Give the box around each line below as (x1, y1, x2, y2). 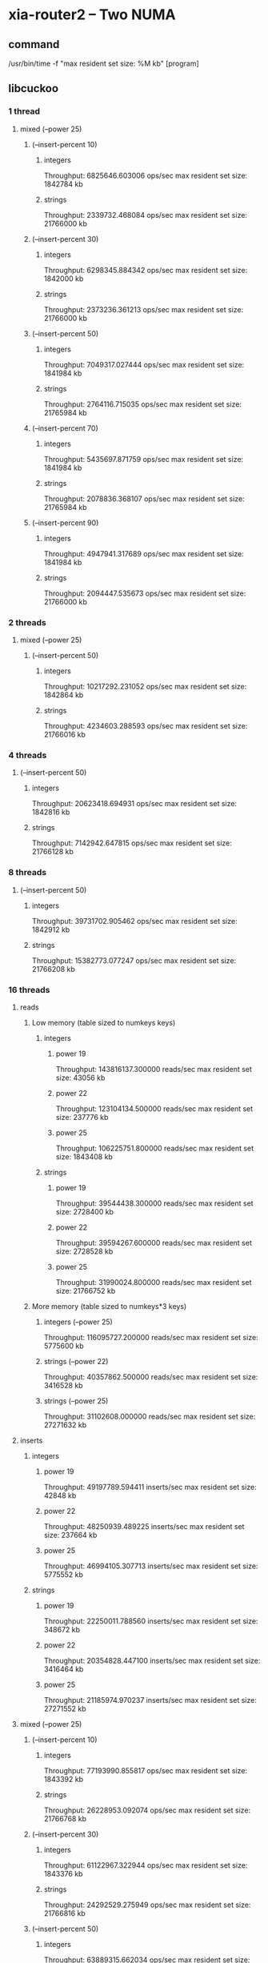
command (8, 38, 60, 51)
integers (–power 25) (43, 1317, 114, 1327)
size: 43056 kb (55, 1073, 106, 1082)
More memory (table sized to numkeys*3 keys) (31, 1301, 187, 1311)
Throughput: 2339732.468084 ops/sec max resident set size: (43, 210, 248, 219)
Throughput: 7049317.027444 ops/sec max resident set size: (43, 359, 245, 369)
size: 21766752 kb (55, 1286, 116, 1295)
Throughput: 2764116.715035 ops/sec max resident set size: (43, 399, 242, 409)
